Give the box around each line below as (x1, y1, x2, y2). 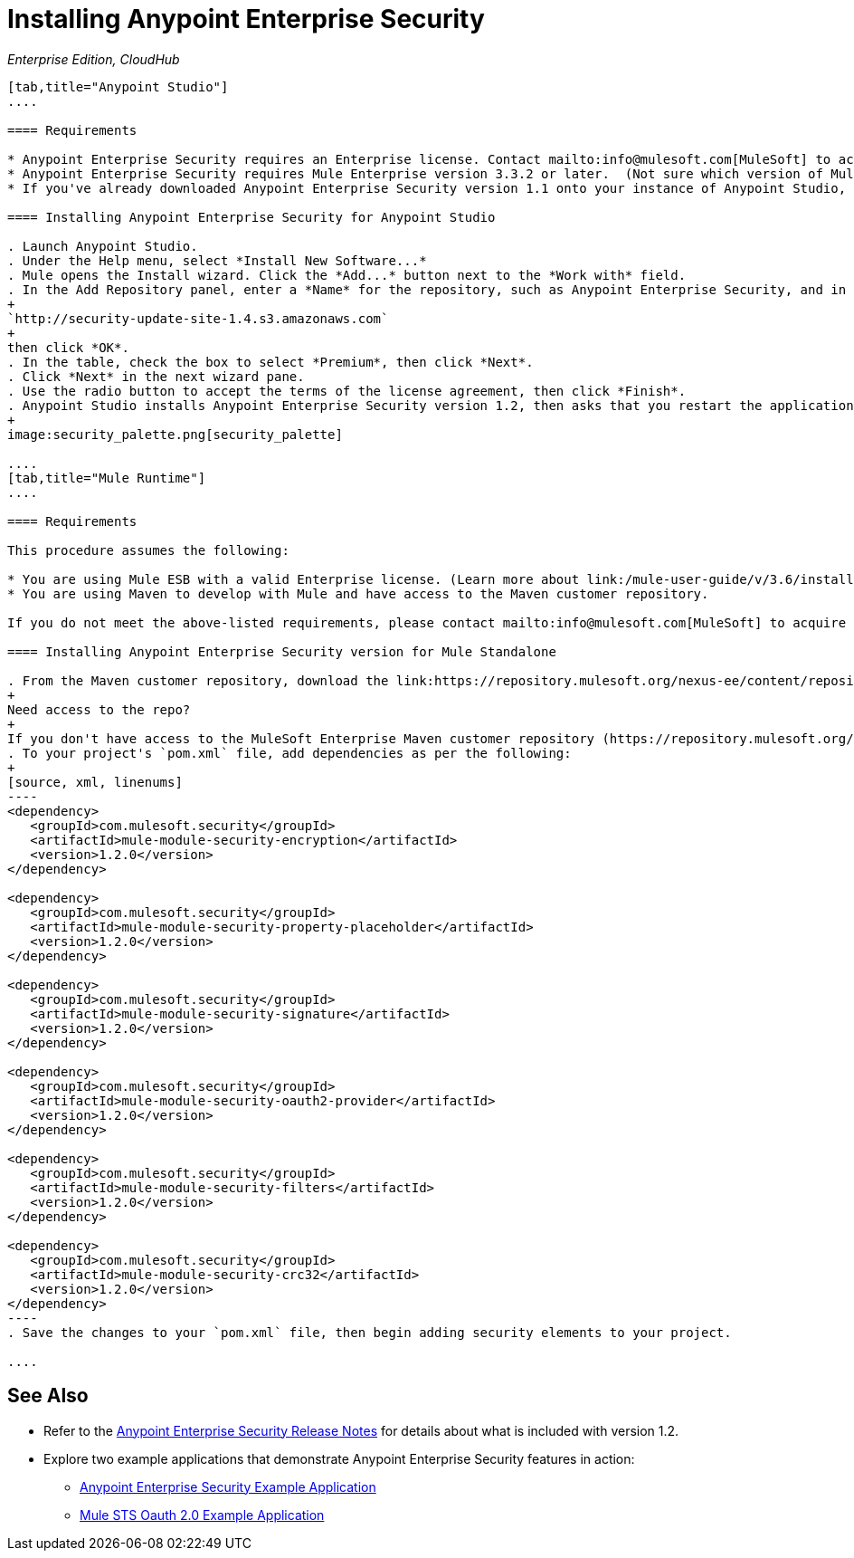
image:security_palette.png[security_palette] (7, 426, 343, 442)
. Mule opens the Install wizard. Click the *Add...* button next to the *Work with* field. (7, 267, 687, 282)
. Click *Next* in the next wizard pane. (7, 368, 305, 384)
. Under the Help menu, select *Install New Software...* (7, 253, 427, 268)
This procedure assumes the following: (7, 542, 289, 558)
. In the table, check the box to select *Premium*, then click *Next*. (7, 354, 534, 369)
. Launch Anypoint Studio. (7, 238, 198, 253)
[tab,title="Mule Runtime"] (7, 470, 206, 485)
